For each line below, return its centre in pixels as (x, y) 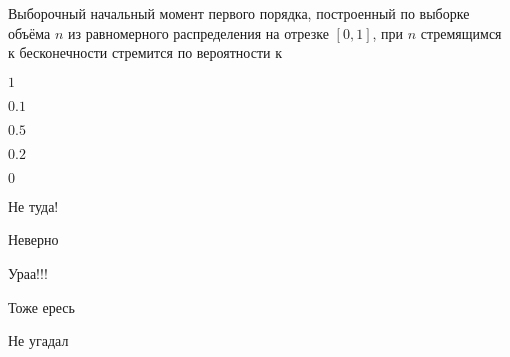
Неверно (33, 239)
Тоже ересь (41, 306)
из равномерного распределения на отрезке (198, 32)
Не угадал (38, 340)
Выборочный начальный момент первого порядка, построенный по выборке (239, 13)
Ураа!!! (28, 272)
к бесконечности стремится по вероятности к (145, 52)
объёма (29, 32)
